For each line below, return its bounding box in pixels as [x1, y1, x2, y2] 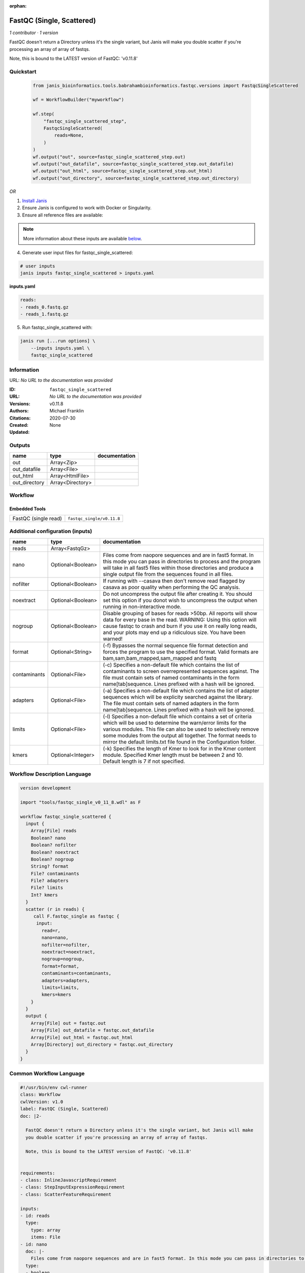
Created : [9, 422, 29, 428]
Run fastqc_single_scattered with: [22, 324, 93, 330]
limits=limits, [41, 984, 80, 990]
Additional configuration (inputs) [9, 528, 93, 535]
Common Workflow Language [9, 1070, 85, 1077]
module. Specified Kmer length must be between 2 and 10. [103, 751, 243, 758]
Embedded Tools [9, 506, 46, 512]
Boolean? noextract [30, 849, 80, 855]
